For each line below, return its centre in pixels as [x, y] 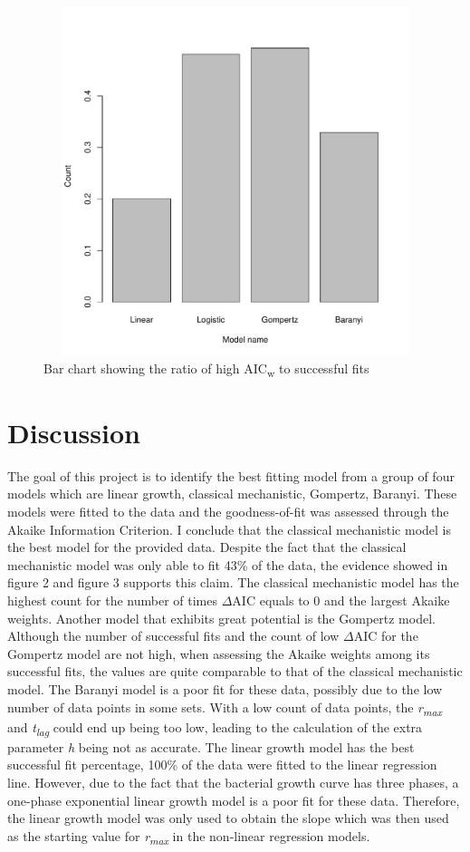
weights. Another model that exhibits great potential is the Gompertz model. [221, 618]
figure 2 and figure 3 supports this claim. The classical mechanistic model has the [233, 582]
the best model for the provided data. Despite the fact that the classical [207, 547]
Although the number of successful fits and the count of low [173, 636]
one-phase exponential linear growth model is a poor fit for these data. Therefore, [234, 800]
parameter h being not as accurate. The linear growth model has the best [211, 746]
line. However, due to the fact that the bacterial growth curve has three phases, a [233, 782]
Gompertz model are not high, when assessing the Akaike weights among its [219, 653]
